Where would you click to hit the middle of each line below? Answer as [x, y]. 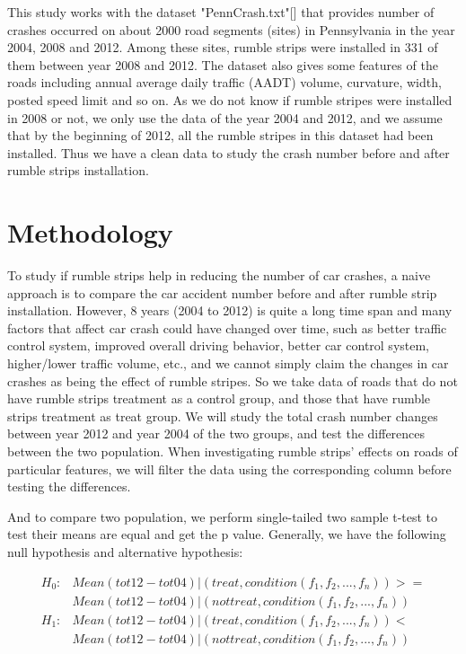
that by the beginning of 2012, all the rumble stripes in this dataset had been [220, 135]
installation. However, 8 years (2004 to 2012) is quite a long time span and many [230, 310]
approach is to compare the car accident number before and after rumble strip [222, 292]
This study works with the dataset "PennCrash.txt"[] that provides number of [221, 12]
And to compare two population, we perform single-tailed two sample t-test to [223, 516]
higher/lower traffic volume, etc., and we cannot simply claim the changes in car [228, 363]
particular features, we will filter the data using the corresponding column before [229, 468]
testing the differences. [69, 486]
